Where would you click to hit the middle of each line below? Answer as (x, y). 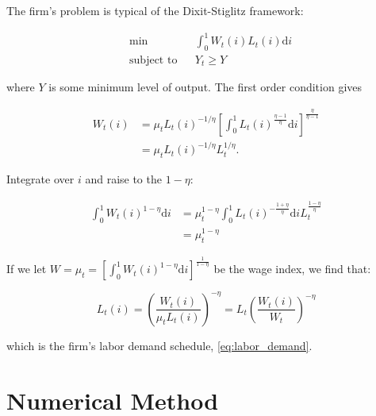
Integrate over (40, 179)
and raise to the (123, 179)
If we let (27, 269)
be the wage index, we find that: (292, 269)
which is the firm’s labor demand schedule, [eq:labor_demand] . (159, 345)
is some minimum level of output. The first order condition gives (205, 87)
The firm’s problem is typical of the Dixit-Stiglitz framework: (155, 10)
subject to (153, 60)
